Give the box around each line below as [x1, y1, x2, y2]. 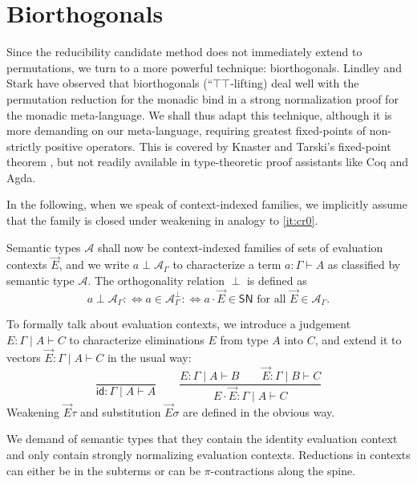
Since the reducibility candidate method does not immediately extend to [6, 43, 362, 60]
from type [220, 331, 269, 348]
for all [257, 293, 286, 305]
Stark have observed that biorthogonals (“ [6, 75, 213, 92]
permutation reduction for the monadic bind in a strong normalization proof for [6, 90, 399, 107]
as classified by [327, 256, 401, 273]
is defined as [246, 272, 307, 289]
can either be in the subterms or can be [6, 462, 201, 478]
